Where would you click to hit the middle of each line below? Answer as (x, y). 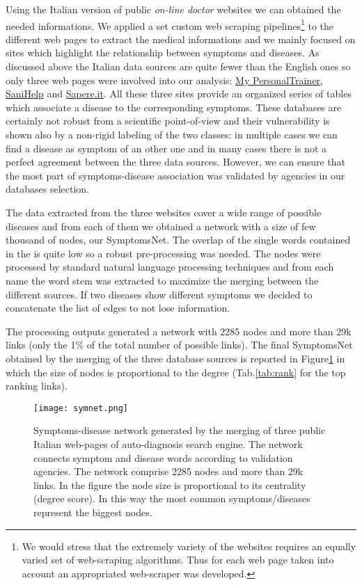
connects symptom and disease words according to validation (163, 457)
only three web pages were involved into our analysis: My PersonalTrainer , (164, 80)
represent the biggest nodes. (93, 512)
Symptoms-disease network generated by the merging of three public (180, 430)
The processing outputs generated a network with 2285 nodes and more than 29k (179, 331)
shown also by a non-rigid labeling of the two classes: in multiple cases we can (172, 134)
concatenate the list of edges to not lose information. (118, 308)
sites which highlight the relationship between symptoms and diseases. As (163, 53)
